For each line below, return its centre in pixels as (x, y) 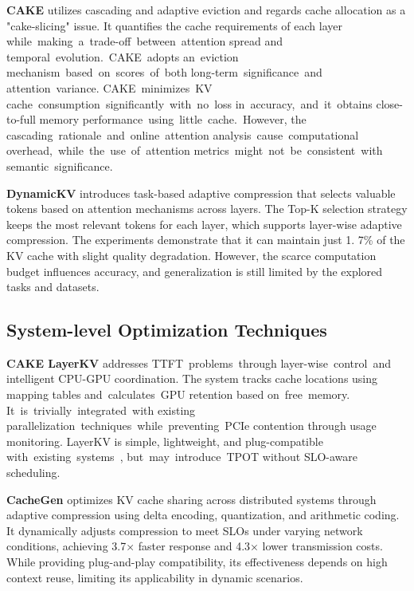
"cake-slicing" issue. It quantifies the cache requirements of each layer (174, 25)
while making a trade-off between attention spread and (145, 41)
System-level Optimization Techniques (167, 330)
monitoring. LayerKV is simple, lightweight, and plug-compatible (165, 441)
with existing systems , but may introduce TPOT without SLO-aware (182, 457)
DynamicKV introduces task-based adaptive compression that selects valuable (201, 193)
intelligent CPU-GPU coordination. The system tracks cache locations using (192, 378)
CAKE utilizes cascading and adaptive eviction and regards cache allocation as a (206, 10)
